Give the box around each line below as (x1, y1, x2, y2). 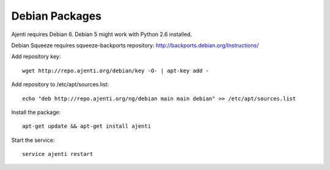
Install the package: (11, 108, 61, 116)
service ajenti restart (22, 150, 94, 158)
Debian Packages (11, 9, 102, 23)
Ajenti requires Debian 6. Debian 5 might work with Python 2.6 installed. (11, 31, 193, 38)
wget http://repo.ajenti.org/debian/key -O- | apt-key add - (22, 67, 209, 74)
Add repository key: (11, 53, 61, 61)
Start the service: (11, 136, 55, 144)
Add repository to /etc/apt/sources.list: (11, 81, 109, 88)
